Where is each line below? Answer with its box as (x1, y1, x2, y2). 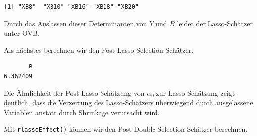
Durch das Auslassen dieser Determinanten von (4, 18, 147, 28)
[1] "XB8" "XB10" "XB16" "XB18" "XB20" (4, 3, 139, 10)
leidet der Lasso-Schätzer (177, 18, 253, 28)
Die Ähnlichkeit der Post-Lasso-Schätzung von (4, 87, 145, 98)
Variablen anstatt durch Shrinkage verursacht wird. (4, 107, 160, 117)
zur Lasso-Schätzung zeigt (156, 87, 235, 98)
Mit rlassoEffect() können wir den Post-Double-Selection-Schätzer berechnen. (4, 124, 248, 134)
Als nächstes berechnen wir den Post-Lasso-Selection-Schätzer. (4, 44, 194, 55)
